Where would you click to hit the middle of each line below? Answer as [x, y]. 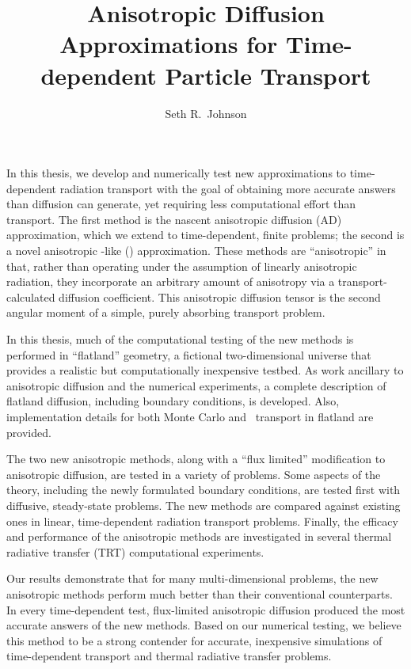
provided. [29, 432]
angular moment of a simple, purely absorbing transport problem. [166, 312]
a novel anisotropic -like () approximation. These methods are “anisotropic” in [196, 251]
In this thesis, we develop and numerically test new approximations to [177, 173]
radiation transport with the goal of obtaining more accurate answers [228, 188]
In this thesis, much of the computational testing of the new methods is [180, 339]
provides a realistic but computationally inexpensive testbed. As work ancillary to [205, 370]
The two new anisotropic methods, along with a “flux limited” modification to [196, 459]
